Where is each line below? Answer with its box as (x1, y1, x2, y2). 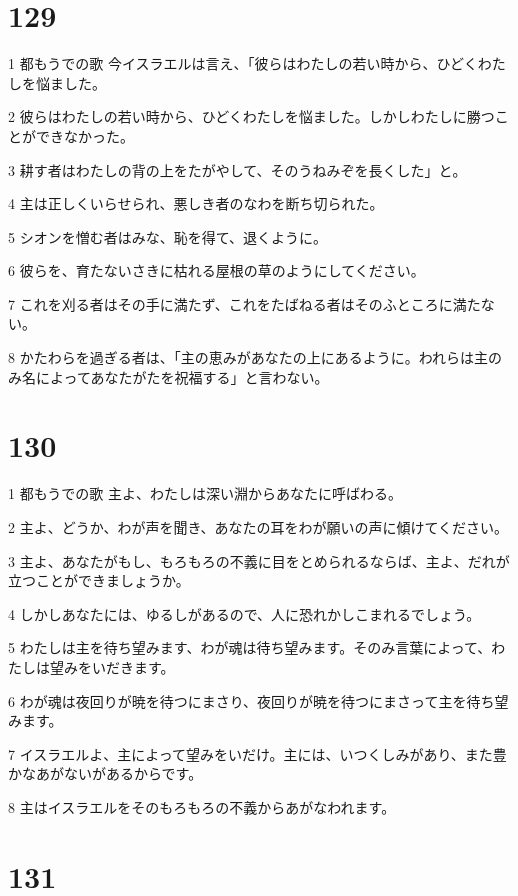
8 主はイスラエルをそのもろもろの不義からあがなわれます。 (8, 796, 396, 817)
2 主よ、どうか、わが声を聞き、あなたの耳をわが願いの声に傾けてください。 (8, 516, 508, 537)
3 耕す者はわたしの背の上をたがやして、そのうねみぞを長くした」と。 (8, 159, 467, 180)
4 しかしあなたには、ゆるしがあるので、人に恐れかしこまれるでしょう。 (8, 603, 481, 624)
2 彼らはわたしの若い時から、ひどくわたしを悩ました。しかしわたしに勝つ (8, 106, 495, 127)
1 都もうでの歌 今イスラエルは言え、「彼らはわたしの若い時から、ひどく (8, 53, 478, 74)
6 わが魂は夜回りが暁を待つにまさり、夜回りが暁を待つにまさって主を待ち (8, 690, 495, 711)
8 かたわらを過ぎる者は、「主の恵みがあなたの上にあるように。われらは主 (8, 347, 488, 368)
